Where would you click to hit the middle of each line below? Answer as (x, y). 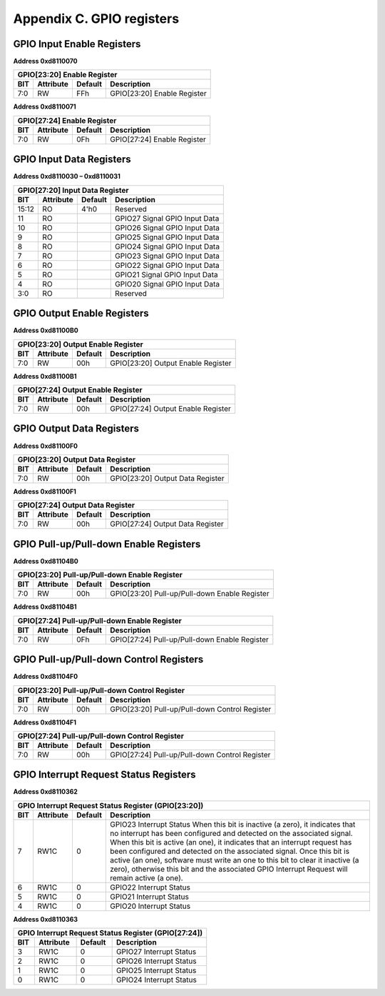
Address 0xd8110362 (46, 792)
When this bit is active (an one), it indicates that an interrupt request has (231, 842)
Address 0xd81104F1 (45, 722)
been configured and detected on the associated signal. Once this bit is (230, 851)
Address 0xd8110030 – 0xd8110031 (67, 176)
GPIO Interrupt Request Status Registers (104, 775)
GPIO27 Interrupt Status (156, 952)
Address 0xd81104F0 (46, 677)
